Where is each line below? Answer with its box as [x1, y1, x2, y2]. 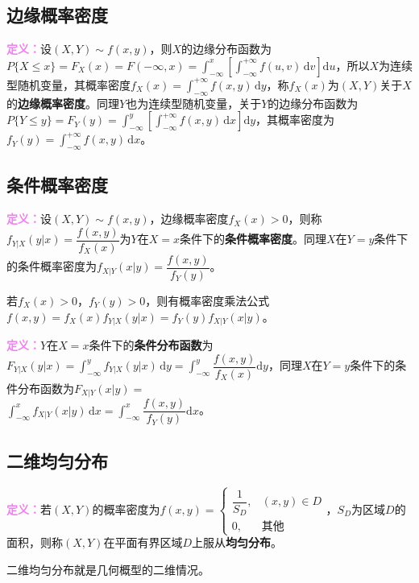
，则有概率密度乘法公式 [145, 291, 270, 308]
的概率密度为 [92, 500, 160, 517]
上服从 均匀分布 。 [192, 534, 283, 551]
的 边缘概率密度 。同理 [6, 94, 119, 111]
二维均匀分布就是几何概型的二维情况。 [6, 561, 209, 578]
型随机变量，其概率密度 [6, 76, 131, 93]
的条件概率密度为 [6, 258, 97, 275]
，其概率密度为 [255, 111, 335, 128]
